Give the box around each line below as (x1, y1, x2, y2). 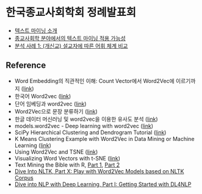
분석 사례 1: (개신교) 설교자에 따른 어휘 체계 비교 (14, 42, 128, 49)
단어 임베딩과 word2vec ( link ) (14, 100, 87, 107)
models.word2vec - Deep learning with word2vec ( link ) (14, 122, 154, 129)
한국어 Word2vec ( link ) (14, 92, 71, 99)
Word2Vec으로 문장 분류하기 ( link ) (14, 107, 98, 115)
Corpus (14, 174, 34, 181)
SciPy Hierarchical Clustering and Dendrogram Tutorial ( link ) (14, 129, 167, 136)
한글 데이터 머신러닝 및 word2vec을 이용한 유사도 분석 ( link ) (14, 115, 158, 123)
